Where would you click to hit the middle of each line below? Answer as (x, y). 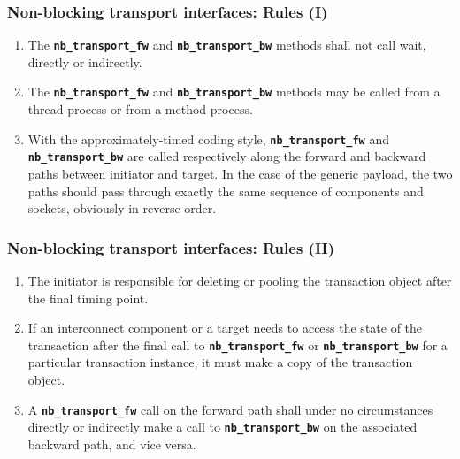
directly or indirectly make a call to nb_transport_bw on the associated (222, 427)
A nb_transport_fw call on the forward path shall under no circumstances (230, 409)
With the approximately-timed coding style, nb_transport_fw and (208, 138)
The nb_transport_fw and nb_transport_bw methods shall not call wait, (227, 45)
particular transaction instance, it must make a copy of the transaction (220, 362)
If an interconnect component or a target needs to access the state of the (225, 328)
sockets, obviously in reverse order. (122, 208)
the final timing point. (88, 298)
